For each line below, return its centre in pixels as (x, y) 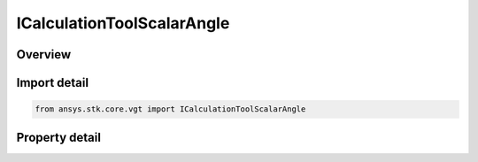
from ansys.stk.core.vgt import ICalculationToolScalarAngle (170, 109)
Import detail (52, 83)
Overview (44, 54)
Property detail (59, 137)
